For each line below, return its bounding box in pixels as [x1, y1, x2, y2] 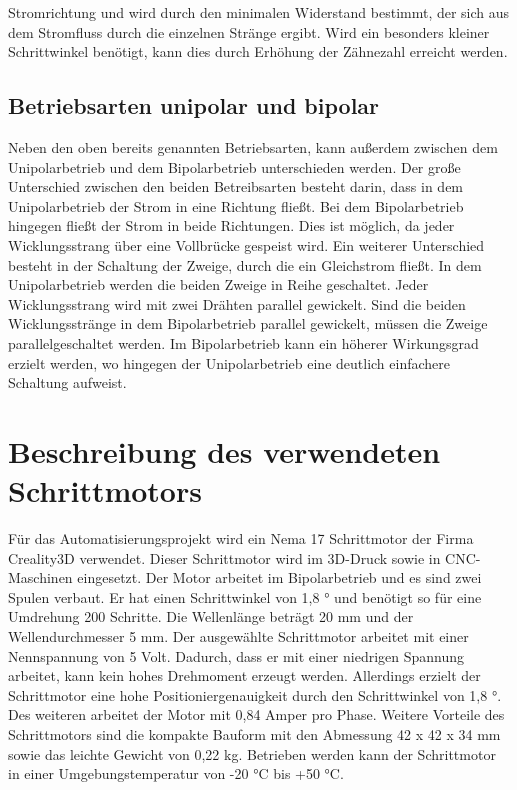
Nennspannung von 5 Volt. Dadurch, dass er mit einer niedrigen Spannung [8, 645, 465, 666]
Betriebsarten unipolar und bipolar [8, 90, 380, 121]
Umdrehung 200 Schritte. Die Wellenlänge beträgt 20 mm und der [8, 606, 414, 627]
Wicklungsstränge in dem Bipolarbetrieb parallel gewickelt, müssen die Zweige [8, 313, 488, 334]
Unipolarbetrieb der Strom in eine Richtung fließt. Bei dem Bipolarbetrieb [8, 195, 464, 216]
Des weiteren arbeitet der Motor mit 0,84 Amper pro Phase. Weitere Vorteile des [8, 704, 505, 725]
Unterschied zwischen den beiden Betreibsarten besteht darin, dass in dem [8, 176, 464, 197]
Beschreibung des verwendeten [8, 430, 441, 471]
